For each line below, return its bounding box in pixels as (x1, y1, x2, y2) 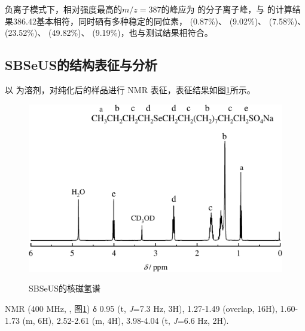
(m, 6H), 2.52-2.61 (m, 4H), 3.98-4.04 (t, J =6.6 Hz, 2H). (22, 314, 229, 326)
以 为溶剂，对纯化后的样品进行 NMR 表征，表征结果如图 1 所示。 (5, 83, 255, 96)
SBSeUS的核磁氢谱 (29, 282, 100, 295)
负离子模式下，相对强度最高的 (5, 3, 122, 15)
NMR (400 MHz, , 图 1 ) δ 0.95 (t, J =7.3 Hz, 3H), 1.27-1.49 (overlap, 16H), (5, 302, 277, 315)
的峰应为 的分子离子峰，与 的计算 (161, 3, 292, 15)
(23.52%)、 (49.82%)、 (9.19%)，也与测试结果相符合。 (5, 26, 213, 39)
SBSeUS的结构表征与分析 (5, 56, 158, 74)
